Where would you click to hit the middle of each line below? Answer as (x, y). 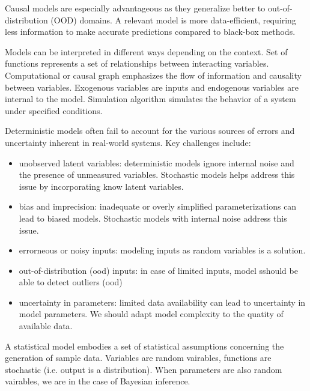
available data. (46, 326)
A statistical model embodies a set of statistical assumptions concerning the (144, 346)
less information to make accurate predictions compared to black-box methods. (150, 32)
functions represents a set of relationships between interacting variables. (137, 63)
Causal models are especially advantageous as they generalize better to (135, 8)
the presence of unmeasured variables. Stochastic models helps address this (157, 174)
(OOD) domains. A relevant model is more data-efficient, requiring (173, 20)
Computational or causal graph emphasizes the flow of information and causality (153, 75)
